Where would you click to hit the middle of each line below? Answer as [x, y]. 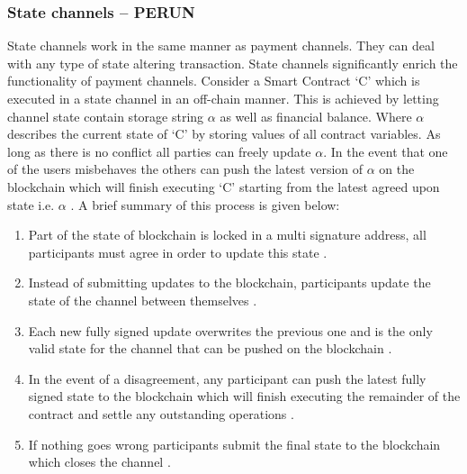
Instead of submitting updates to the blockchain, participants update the [229, 283]
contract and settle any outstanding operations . [161, 413]
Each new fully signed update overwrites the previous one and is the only [230, 330]
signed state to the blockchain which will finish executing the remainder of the [244, 396]
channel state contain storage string [106, 116]
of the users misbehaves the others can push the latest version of [185, 169]
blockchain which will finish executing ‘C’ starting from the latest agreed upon [224, 186]
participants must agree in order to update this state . [178, 252]
